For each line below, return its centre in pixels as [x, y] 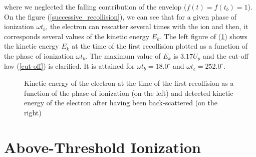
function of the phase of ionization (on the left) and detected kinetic [129, 93]
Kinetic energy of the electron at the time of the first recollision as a [129, 83]
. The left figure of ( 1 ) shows [204, 36]
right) [33, 112]
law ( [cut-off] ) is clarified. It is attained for [69, 66]
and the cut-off [225, 55]
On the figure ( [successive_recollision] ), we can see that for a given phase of [120, 16]
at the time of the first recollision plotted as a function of [160, 46]
